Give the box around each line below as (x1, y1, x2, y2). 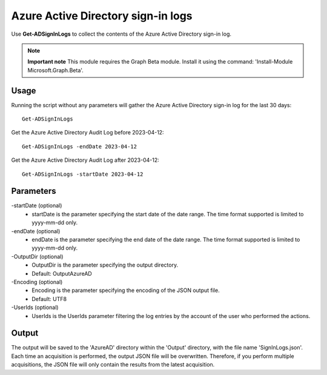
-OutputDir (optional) (11, 253, 64, 260)
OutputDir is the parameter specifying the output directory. (31, 261, 179, 269)
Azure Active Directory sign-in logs (11, 9, 193, 22)
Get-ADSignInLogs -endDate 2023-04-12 (22, 143, 137, 150)
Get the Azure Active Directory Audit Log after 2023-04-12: (11, 156, 160, 164)
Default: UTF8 (31, 295, 67, 302)
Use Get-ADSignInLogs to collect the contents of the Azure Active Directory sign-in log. (11, 30, 232, 38)
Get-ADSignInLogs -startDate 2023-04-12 (22, 170, 144, 178)
